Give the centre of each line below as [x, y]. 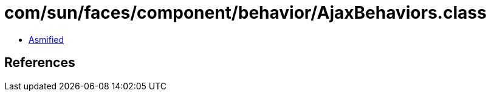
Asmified [46, 39]
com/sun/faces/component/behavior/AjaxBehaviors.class [245, 13]
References [40, 63]
